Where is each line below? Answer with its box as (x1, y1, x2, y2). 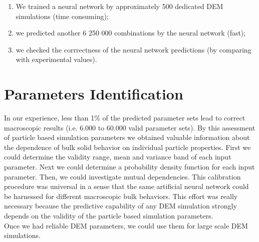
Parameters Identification (4, 83, 183, 104)
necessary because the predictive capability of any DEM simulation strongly (4, 200, 237, 211)
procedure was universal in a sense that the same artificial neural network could (4, 181, 249, 191)
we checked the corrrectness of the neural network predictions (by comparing (16, 44, 251, 54)
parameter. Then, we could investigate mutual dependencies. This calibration (4, 171, 241, 181)
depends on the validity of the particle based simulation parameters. (4, 210, 213, 221)
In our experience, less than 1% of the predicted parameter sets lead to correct (4, 112, 245, 123)
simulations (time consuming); (16, 10, 109, 21)
